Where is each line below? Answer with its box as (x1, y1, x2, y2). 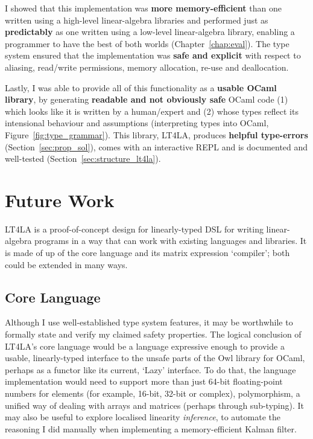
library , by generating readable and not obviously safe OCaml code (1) (5, 93, 288, 106)
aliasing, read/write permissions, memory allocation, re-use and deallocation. (5, 60, 289, 73)
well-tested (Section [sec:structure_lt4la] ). (5, 152, 161, 165)
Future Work (5, 187, 115, 212)
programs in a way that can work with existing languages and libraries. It (34, 234, 307, 247)
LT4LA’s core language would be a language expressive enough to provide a (5, 339, 285, 352)
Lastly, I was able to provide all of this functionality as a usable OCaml (5, 81, 277, 94)
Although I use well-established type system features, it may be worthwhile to (5, 316, 293, 328)
